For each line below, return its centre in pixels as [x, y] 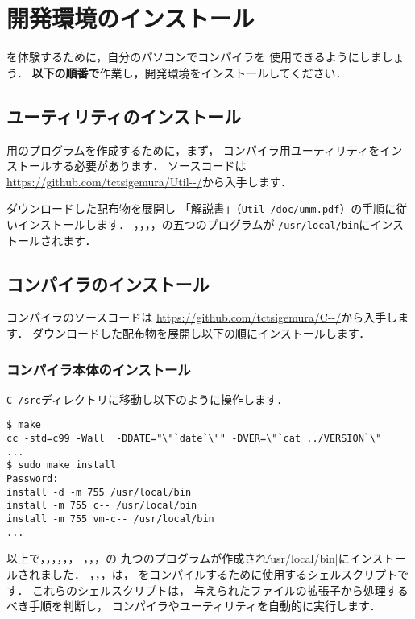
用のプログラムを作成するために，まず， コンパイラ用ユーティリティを [193, 150]
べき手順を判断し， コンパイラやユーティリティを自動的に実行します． [194, 606]
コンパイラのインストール [108, 283]
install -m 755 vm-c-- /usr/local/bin [110, 519]
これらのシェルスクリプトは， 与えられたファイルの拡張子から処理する [220, 590]
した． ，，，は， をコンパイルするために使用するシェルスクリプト [224, 573]
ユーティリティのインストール [124, 116]
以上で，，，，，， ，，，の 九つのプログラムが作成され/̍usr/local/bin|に [178, 558]
